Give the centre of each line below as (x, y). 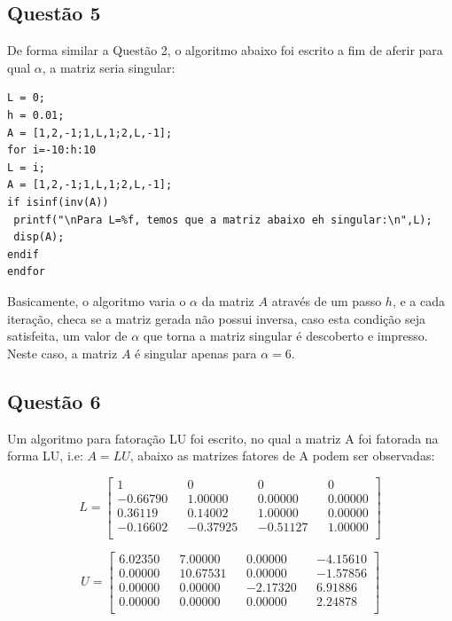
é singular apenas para (196, 353)
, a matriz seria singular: (109, 67)
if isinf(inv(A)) (58, 202)
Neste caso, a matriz (62, 353)
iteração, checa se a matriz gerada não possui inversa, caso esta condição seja (216, 318)
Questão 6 (54, 401)
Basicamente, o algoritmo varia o (97, 300)
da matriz (228, 300)
